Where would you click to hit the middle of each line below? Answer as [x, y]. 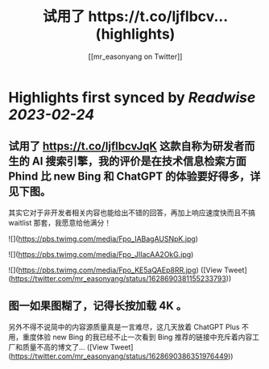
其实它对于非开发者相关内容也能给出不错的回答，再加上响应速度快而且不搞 [132, 212]
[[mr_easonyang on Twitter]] [135, 56]
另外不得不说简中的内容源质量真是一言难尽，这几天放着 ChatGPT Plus [124, 326]
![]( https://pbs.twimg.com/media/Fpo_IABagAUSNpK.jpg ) [103, 238]
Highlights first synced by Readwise [132, 97]
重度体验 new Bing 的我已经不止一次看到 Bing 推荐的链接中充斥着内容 [137, 337]
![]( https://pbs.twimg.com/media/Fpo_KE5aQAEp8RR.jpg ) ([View [116, 270]
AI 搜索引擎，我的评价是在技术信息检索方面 [139, 162]
